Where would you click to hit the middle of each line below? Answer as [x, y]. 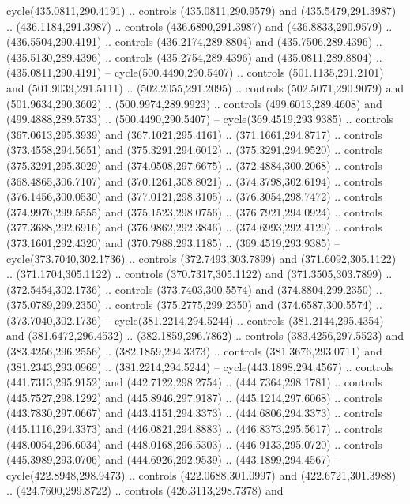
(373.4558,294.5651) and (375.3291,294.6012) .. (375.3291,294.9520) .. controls [194, 150]
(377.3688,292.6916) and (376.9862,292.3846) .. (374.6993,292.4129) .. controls [194, 227]
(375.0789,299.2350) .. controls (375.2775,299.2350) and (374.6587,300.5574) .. [194, 305]
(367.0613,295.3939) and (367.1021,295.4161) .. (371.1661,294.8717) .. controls [194, 134]
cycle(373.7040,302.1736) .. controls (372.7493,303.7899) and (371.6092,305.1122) [201, 258]
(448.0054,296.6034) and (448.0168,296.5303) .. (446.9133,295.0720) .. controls [194, 444]
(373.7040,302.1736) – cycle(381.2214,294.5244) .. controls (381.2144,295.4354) [195, 320]
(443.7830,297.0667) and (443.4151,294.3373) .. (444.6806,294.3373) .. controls [194, 413]
